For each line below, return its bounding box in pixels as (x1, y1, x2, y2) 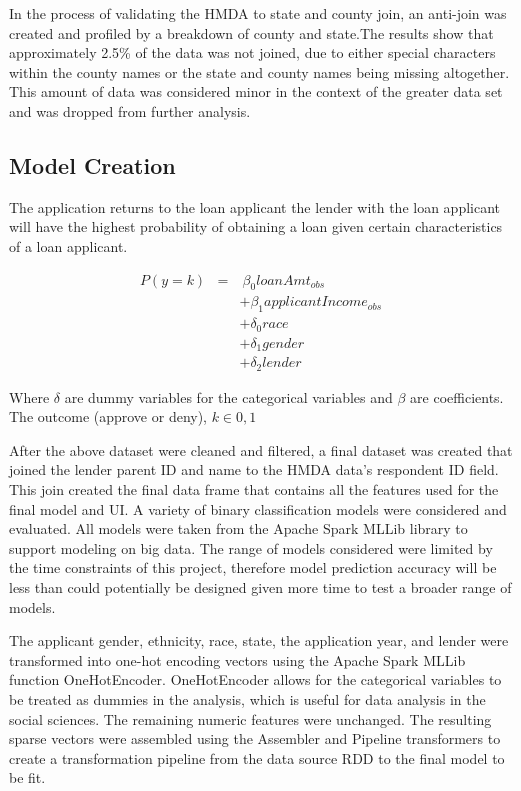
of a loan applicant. (9, 235, 128, 256)
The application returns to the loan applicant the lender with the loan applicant (9, 196, 501, 217)
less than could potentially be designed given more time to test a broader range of (9, 577, 512, 597)
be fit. (9, 767, 46, 788)
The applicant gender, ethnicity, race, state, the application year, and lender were (9, 630, 509, 651)
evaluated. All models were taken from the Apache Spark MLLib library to (9, 518, 468, 539)
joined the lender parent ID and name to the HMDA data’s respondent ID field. (9, 459, 499, 480)
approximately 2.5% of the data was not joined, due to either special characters (9, 42, 496, 63)
